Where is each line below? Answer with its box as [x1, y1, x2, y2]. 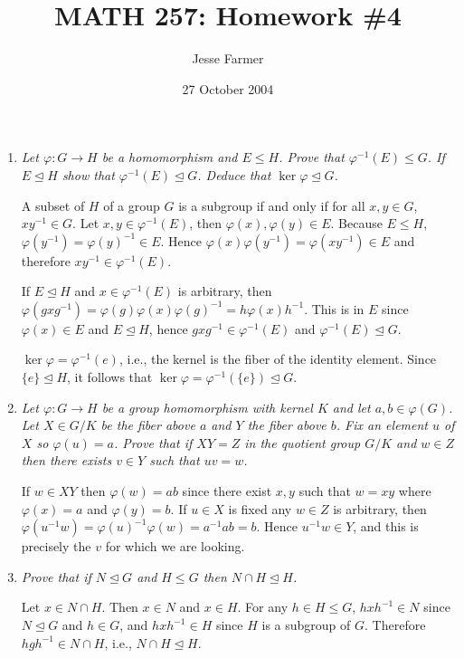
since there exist [182, 482, 272, 501]
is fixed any [228, 499, 292, 518]
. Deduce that [197, 165, 271, 184]
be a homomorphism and [101, 148, 238, 167]
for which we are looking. [105, 537, 245, 556]
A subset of [21, 195, 85, 215]
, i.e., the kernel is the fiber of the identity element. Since [118, 349, 437, 368]
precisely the [21, 537, 91, 556]
